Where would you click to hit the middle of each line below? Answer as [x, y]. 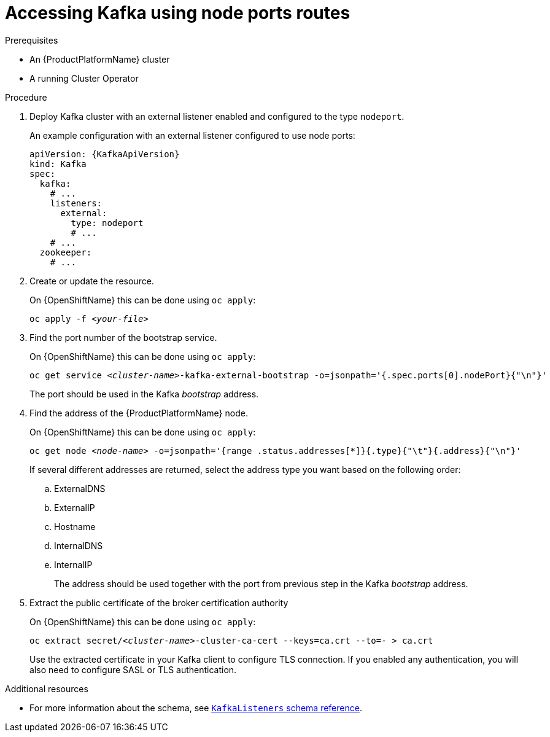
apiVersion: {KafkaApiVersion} [105, 154]
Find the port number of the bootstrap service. [123, 337]
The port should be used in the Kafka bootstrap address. [144, 394]
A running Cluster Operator [84, 78]
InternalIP [73, 564]
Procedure [26, 97]
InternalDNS [79, 545]
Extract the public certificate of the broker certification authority [159, 602]
